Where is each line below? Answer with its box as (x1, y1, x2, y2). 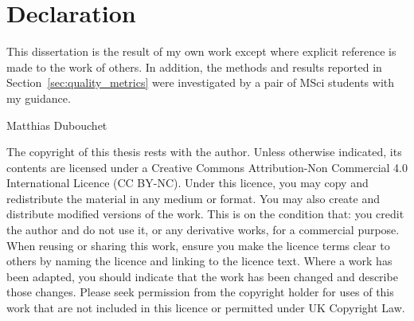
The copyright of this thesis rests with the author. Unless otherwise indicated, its (6, 143, 402, 160)
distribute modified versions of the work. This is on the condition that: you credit (6, 206, 404, 222)
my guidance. (6, 89, 71, 106)
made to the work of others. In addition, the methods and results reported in (6, 58, 382, 75)
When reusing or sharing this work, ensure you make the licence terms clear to (6, 237, 390, 253)
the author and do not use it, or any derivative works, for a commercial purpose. (6, 221, 400, 238)
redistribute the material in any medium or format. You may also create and (6, 190, 380, 206)
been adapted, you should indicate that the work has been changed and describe (6, 268, 398, 284)
